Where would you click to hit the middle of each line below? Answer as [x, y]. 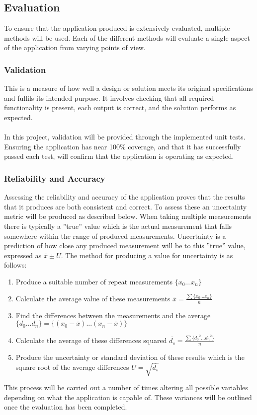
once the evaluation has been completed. [66, 407]
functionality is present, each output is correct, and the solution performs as [120, 107]
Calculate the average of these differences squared [91, 340]
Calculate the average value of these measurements [93, 298]
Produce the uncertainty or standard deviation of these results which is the [130, 357]
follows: [15, 265]
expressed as [23, 255]
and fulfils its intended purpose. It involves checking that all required [109, 98]
